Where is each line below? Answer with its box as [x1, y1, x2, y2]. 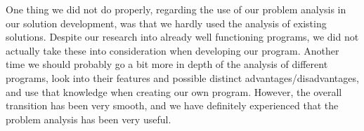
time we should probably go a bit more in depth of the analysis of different [6, 57, 328, 71]
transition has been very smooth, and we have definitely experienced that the [6, 98, 339, 113]
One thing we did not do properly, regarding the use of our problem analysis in [6, 2, 346, 16]
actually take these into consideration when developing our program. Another [6, 43, 339, 57]
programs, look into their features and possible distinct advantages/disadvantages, [6, 70, 359, 85]
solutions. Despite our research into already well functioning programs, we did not [6, 29, 359, 44]
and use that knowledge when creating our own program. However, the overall [6, 84, 342, 99]
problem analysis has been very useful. [6, 111, 171, 126]
